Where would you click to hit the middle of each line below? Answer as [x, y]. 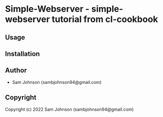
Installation [22, 54]
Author [16, 70]
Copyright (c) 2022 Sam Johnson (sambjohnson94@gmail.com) [70, 109]
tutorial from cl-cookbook [105, 19]
